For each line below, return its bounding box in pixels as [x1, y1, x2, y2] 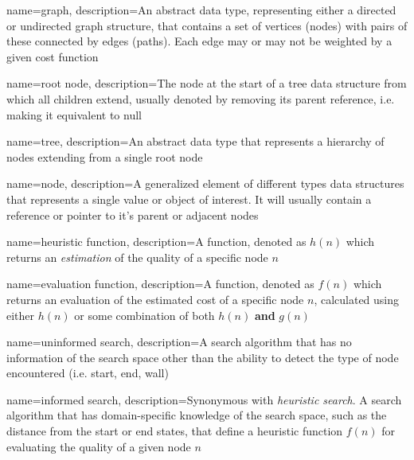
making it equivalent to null [6, 106, 142, 123]
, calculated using [314, 290, 400, 307]
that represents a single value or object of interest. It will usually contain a [6, 190, 372, 207]
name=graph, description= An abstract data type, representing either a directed [6, 2, 396, 18]
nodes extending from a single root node [6, 148, 203, 165]
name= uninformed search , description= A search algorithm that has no [6, 333, 352, 350]
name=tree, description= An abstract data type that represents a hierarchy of [6, 133, 385, 150]
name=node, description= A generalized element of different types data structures [6, 175, 404, 192]
